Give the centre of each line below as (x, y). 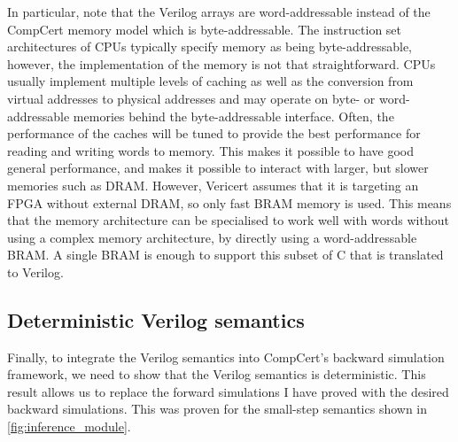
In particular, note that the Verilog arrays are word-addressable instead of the (219, 12)
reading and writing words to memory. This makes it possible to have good (211, 150)
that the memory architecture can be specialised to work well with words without (228, 220)
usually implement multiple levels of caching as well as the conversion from (210, 81)
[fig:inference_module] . (69, 426)
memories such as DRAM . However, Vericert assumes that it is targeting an (213, 185)
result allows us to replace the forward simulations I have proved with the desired (228, 391)
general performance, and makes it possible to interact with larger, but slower (218, 168)
